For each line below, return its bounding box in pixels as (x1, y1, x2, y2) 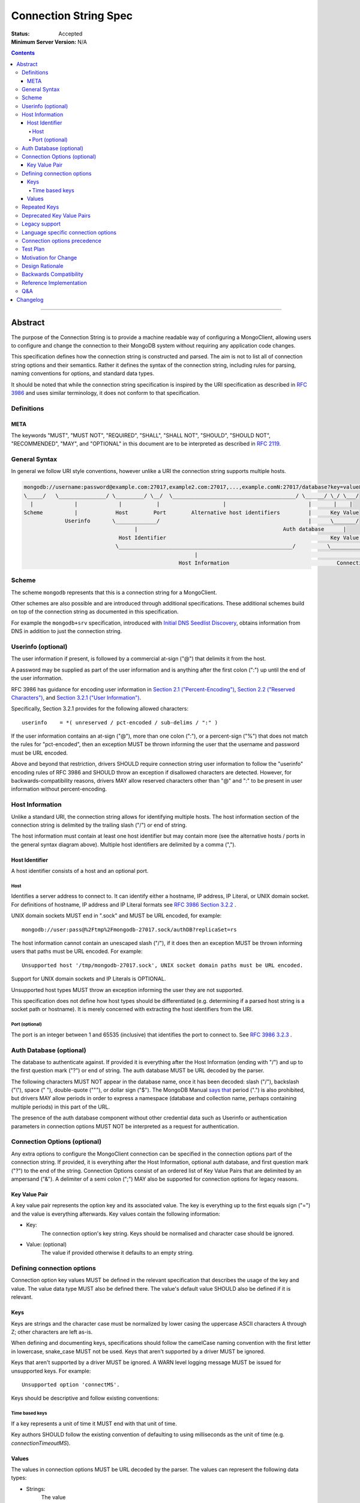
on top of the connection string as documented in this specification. (11, 608, 179, 616)
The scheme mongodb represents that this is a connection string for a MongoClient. (11, 589, 217, 596)
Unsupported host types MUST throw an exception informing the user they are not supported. (11, 986, 244, 993)
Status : (11, 30, 30, 37)
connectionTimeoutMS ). (11, 1439, 71, 1446)
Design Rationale (22, 262, 64, 270)
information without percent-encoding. (11, 785, 107, 793)
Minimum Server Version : (11, 38, 77, 45)
